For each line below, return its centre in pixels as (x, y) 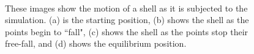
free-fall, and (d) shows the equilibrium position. (96, 43)
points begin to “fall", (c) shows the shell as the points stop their (127, 31)
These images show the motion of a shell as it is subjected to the (126, 8)
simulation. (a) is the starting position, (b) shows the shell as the (127, 20)
